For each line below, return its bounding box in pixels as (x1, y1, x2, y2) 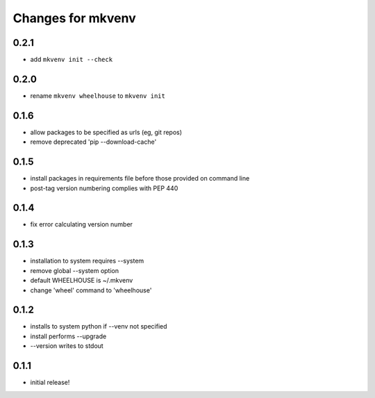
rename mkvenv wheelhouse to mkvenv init (30, 91, 166, 100)
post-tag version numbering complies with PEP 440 (30, 184, 178, 192)
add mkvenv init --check (30, 56, 113, 64)
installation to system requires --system (30, 257, 144, 265)
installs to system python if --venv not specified (30, 322, 167, 331)
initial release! (30, 379, 70, 387)
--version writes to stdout (30, 342, 103, 350)
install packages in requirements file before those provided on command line (30, 174, 250, 183)
